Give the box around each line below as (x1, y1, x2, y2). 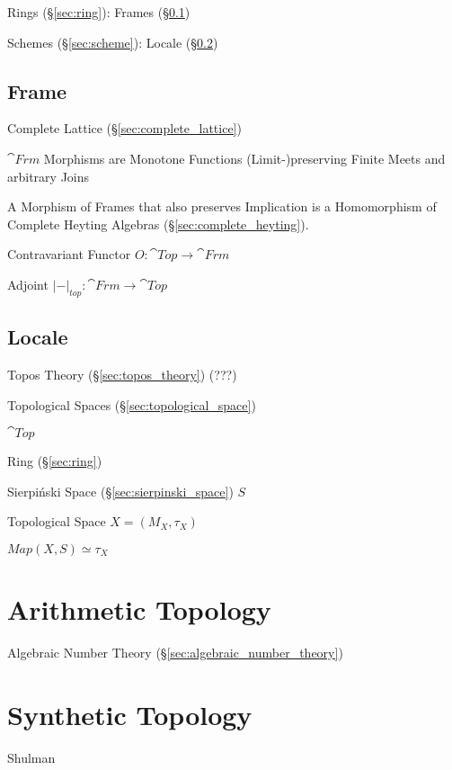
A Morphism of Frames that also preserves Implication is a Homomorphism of (7, 197, 437, 216)
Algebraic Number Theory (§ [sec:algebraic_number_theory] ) (7, 643, 343, 662)
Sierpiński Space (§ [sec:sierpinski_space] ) (7, 481, 234, 500)
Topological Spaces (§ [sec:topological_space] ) (7, 395, 256, 414)
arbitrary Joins (7, 166, 90, 185)
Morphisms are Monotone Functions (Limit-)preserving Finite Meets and (43, 148, 446, 167)
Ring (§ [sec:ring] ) (7, 452, 102, 470)
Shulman (7, 748, 56, 766)
